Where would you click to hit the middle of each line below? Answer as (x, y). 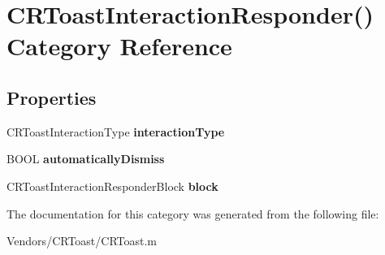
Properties (52, 97)
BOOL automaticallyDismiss (86, 159)
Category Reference (119, 46)
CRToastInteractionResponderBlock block (112, 186)
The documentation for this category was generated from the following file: (193, 213)
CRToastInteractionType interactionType (116, 131)
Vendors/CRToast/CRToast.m (82, 241)
